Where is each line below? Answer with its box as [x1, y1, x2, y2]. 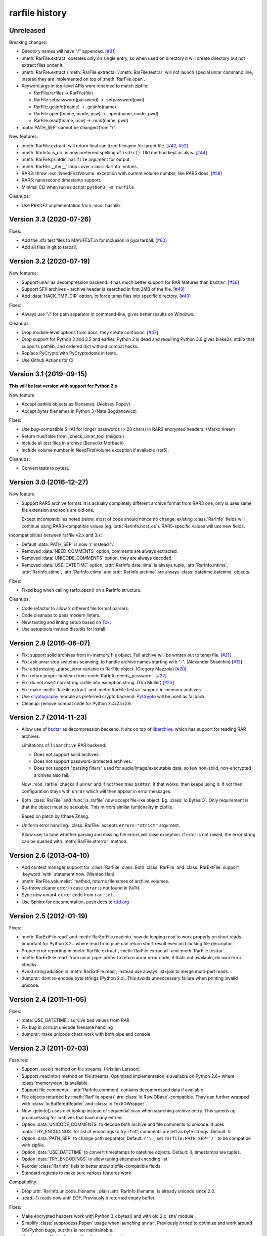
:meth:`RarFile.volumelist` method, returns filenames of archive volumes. [21, 878, 170, 884]
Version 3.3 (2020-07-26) [9, 215, 91, 223]
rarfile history [9, 7, 67, 18]
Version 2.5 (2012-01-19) [9, 912, 88, 920]
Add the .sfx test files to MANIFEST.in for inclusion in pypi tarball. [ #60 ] [21, 237, 167, 243]
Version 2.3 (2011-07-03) [9, 1044, 89, 1053]
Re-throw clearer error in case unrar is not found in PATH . [21, 885, 140, 891]
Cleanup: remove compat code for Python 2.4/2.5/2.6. [21, 700, 132, 706]
